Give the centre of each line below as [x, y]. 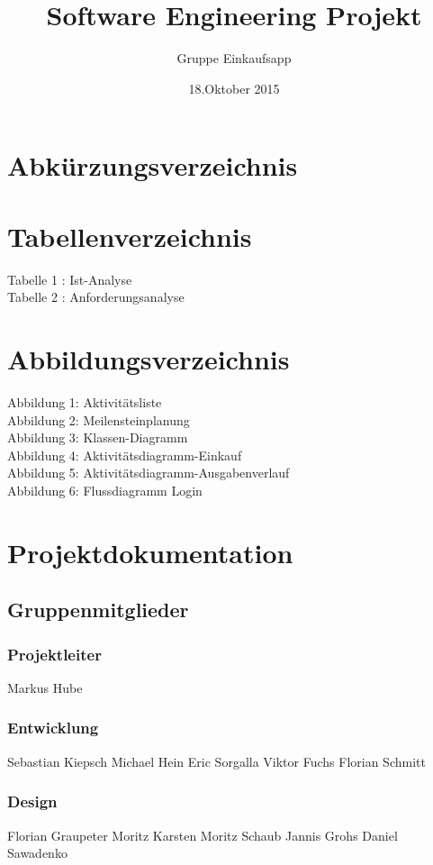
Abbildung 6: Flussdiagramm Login [105, 490]
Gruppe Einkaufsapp [234, 58]
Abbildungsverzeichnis [149, 359]
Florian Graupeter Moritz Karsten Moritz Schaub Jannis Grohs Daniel [203, 835]
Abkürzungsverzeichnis [153, 165]
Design [32, 801]
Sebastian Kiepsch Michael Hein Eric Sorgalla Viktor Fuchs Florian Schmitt [216, 761]
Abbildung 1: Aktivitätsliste [85, 401]
